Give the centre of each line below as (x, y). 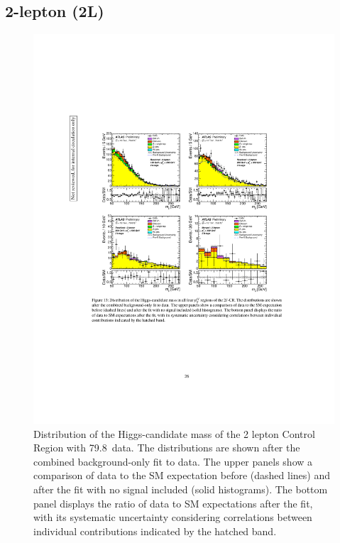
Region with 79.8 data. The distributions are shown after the (167, 448)
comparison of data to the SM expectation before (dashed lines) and (182, 475)
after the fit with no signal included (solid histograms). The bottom (181, 489)
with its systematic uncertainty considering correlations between (173, 517)
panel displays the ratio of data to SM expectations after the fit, (173, 503)
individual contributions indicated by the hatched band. (155, 531)
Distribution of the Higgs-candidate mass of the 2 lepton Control (174, 433)
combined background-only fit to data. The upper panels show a (173, 461)
